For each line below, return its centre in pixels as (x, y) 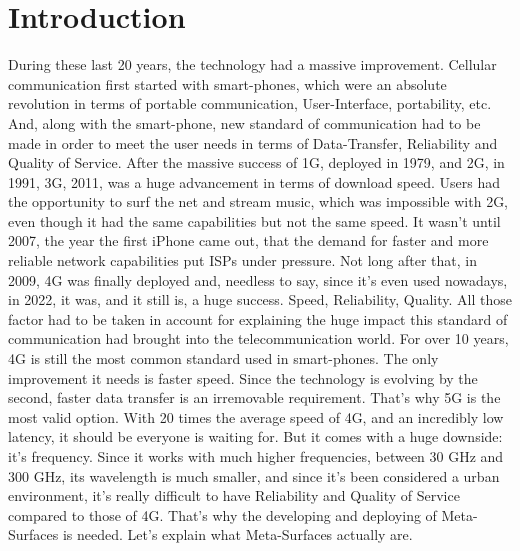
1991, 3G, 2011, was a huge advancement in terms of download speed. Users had (254, 181)
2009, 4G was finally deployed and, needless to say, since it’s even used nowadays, (258, 279)
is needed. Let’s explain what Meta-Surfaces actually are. (237, 534)
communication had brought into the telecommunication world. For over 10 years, (258, 338)
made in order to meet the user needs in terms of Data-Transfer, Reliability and (253, 142)
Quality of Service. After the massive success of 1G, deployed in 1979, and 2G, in (256, 162)
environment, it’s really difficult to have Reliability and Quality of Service (234, 495)
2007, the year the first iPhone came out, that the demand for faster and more (248, 240)
